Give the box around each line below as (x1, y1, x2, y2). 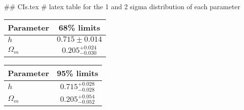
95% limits (57, 67, 99, 79)
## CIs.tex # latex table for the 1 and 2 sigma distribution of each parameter (4, 1, 241, 11)
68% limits (59, 21, 101, 33)
